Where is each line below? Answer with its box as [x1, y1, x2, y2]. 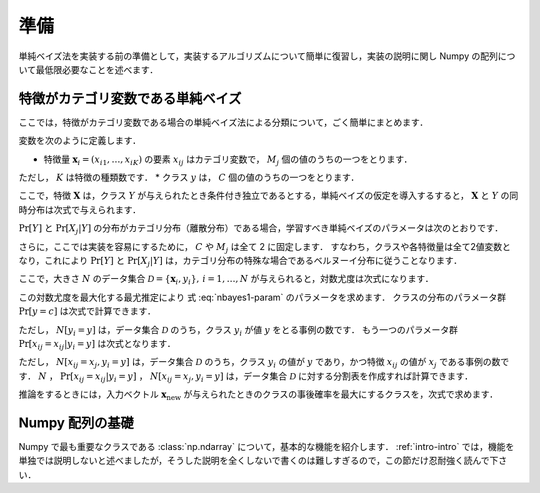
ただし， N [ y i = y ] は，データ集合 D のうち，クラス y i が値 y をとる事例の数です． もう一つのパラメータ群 [18, 323, 459, 338]
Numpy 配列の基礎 [18, 414, 134, 431]
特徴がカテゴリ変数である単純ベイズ [18, 90, 242, 107]
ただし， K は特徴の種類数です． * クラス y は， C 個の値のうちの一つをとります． [18, 171, 360, 184]
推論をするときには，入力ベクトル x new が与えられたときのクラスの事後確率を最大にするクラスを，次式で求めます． [18, 388, 499, 402]
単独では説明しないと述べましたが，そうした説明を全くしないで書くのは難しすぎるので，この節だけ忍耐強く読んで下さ [18, 455, 508, 467]
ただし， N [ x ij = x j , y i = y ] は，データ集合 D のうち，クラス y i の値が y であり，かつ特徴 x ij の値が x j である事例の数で [18, 356, 510, 370]
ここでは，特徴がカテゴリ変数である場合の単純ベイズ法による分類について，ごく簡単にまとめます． [18, 116, 429, 128]
